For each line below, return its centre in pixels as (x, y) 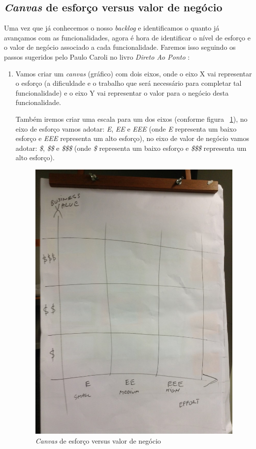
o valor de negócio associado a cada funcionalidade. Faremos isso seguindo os (120, 47)
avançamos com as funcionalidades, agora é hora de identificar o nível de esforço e (127, 37)
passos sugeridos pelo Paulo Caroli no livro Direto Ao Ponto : (97, 56)
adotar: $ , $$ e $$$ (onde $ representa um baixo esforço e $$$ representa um (131, 148)
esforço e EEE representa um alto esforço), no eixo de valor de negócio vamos (132, 138)
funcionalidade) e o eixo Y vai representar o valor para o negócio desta (122, 92)
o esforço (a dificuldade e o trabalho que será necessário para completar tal (128, 83)
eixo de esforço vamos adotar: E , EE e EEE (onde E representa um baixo (126, 128)
